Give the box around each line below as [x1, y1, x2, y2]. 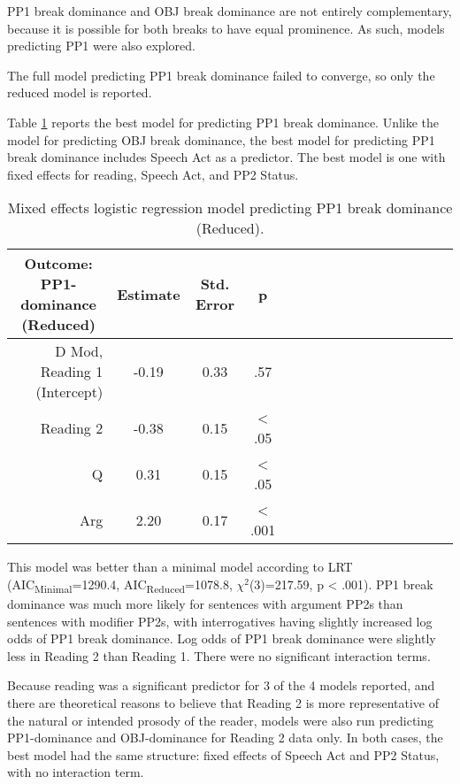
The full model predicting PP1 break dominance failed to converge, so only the [7, 65, 435, 84]
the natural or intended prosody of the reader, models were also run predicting [7, 711, 434, 729]
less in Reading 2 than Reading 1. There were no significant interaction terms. [7, 646, 431, 665]
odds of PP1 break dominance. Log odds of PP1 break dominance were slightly [7, 629, 436, 648]
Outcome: [24, 253, 93, 274]
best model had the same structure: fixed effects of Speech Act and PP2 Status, [7, 745, 440, 764]
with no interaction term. [7, 763, 144, 781]
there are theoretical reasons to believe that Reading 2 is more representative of [7, 694, 439, 712]
